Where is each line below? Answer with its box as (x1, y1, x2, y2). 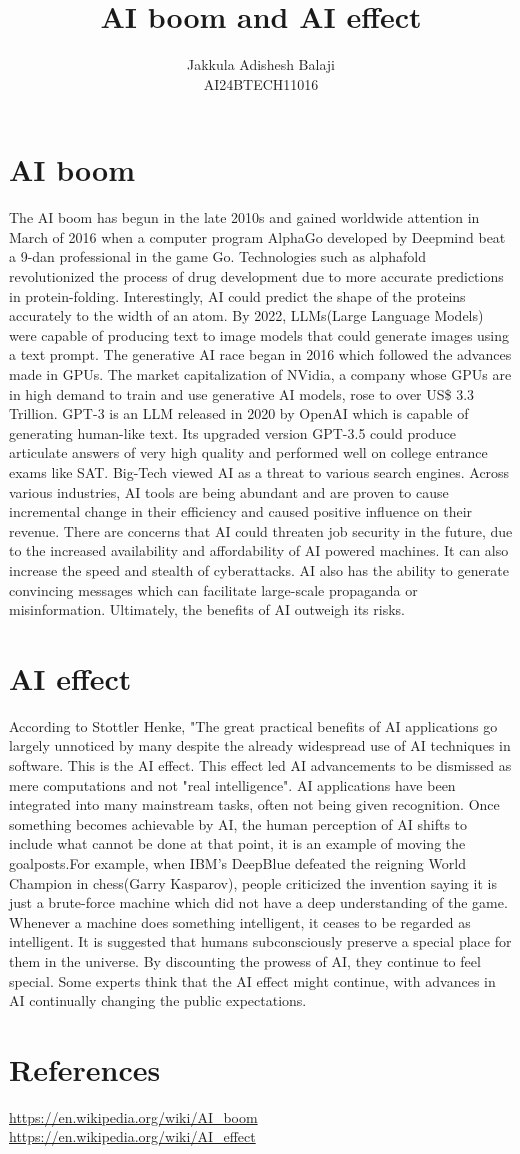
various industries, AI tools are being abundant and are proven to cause (9, 481, 449, 502)
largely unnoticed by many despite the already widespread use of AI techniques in (9, 735, 511, 756)
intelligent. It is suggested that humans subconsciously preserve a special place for (9, 931, 512, 952)
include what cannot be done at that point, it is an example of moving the (9, 833, 466, 854)
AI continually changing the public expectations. (9, 990, 307, 1011)
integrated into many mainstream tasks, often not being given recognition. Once (9, 794, 500, 815)
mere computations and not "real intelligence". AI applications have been (9, 774, 456, 795)
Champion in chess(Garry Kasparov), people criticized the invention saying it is (9, 872, 497, 893)
